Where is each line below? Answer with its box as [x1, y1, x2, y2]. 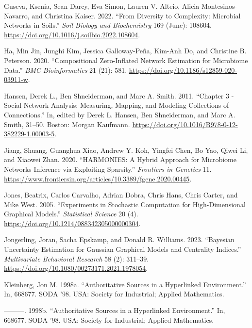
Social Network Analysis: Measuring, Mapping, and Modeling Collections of [4, 100, 229, 110]
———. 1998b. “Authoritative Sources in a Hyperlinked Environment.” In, [4, 305, 225, 315]
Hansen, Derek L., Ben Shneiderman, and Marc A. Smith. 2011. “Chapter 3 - [4, 90, 234, 100]
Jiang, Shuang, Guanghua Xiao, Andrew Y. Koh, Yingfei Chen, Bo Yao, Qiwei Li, [4, 145, 248, 155]
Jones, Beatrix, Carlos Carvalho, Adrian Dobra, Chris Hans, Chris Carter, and [4, 190, 238, 200]
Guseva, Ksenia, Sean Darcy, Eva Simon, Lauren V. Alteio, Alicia [4, 1, 200, 11]
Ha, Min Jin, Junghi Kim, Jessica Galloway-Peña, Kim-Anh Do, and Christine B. [4, 46, 247, 56]
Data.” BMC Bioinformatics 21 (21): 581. [4, 65, 127, 75]
